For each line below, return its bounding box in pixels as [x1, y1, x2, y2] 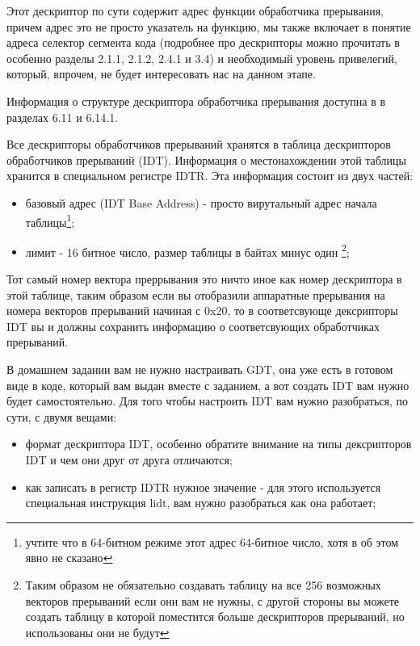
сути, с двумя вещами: [6, 408, 117, 425]
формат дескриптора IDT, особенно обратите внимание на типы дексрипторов [25, 435, 412, 452]
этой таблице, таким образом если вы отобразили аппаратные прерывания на [6, 286, 385, 303]
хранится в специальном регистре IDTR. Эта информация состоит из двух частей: [6, 167, 414, 184]
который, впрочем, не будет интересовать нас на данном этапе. [6, 65, 316, 82]
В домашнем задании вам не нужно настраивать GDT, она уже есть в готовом [6, 361, 393, 377]
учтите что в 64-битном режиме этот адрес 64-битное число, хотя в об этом [25, 533, 399, 550]
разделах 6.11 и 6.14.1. [6, 108, 119, 125]
